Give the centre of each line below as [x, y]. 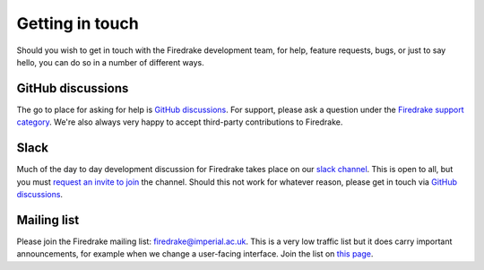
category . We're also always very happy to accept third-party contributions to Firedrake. [180, 122]
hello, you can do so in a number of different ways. [111, 62]
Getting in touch [78, 23]
